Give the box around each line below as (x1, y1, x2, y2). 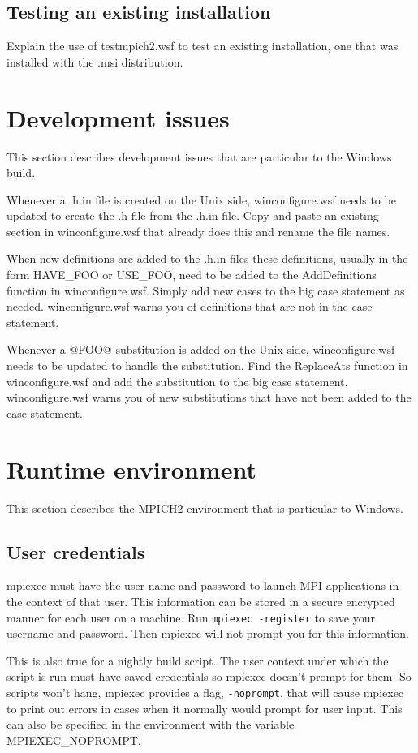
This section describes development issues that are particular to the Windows (6, 148, 392, 165)
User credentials (6, 539, 145, 564)
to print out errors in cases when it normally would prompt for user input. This (6, 699, 403, 716)
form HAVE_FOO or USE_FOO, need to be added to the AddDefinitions (6, 266, 377, 283)
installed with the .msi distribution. (6, 53, 183, 70)
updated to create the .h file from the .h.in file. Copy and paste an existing (6, 207, 379, 224)
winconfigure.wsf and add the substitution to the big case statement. (6, 372, 348, 389)
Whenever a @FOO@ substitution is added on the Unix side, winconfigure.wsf (6, 341, 395, 358)
